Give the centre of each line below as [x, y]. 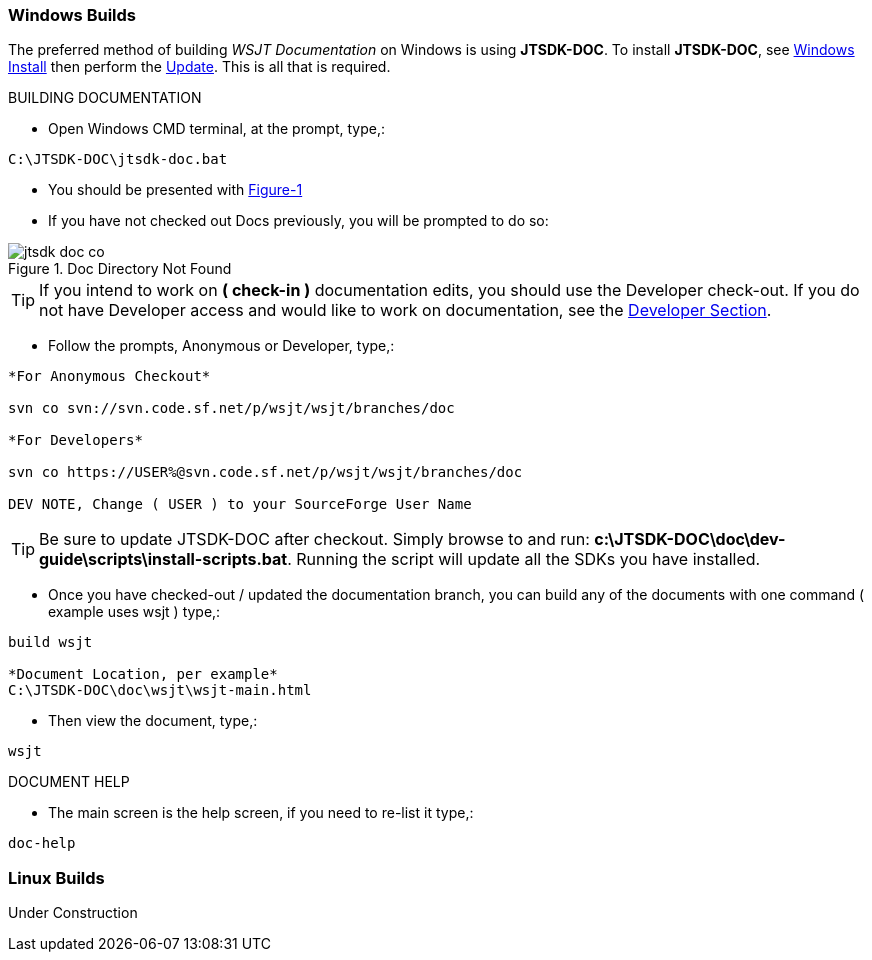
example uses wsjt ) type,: [134, 612]
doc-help [42, 843]
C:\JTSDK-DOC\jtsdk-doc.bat [118, 159]
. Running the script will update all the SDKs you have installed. [524, 559]
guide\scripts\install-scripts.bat [163, 559]
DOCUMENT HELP [69, 782]
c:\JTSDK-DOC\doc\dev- [690, 539]
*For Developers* [75, 440]
